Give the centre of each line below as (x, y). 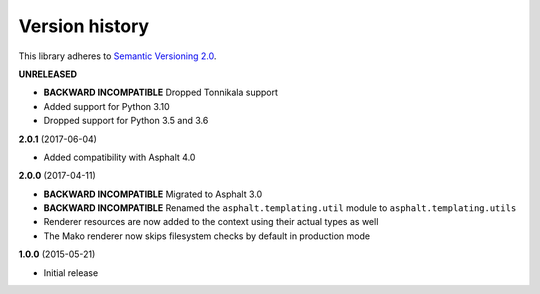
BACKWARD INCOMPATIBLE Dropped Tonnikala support (161, 92)
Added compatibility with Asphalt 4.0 (119, 157)
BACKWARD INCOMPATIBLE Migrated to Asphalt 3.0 (153, 194)
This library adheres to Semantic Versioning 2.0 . (117, 56)
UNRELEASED (48, 74)
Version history (84, 26)
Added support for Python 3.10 (106, 106)
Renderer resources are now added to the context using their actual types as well (211, 222)
